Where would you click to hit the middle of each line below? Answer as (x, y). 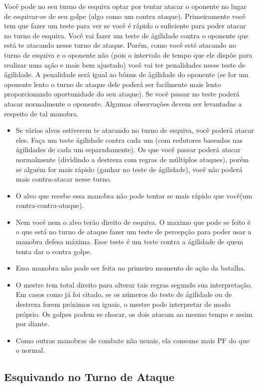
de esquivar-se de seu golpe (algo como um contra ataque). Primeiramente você (125, 16)
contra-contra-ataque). (50, 205)
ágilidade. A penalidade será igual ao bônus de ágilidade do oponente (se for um (126, 74)
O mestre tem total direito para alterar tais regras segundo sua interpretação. (134, 284)
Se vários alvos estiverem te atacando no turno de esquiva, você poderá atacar (135, 130)
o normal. (30, 350)
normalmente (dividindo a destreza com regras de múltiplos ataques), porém (132, 159)
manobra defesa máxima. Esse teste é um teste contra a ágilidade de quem (129, 242)
